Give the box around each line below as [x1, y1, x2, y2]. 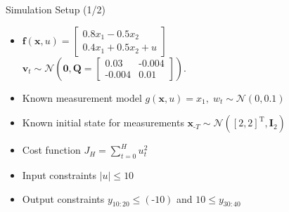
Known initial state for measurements [22, 115, 184, 130]
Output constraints [22, 191, 105, 206]
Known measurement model [22, 90, 142, 105]
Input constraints [22, 167, 97, 182]
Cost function [22, 143, 81, 157]
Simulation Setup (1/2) [6, 2, 105, 16]
